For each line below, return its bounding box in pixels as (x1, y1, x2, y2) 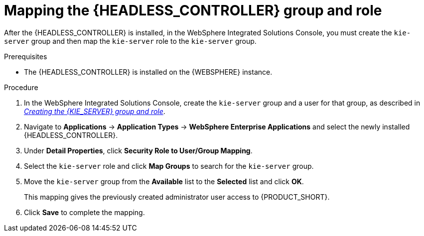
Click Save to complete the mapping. (24, 208, 145, 217)
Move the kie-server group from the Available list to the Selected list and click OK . (24, 177, 304, 186)
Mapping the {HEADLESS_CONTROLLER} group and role (4, 2, 382, 19)
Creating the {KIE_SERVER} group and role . (24, 107, 165, 116)
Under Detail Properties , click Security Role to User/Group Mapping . (24, 146, 253, 155)
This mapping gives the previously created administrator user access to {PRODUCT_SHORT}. (24, 192, 330, 201)
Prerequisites (4, 52, 47, 61)
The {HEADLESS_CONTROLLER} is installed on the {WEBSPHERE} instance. (24, 67, 273, 76)
